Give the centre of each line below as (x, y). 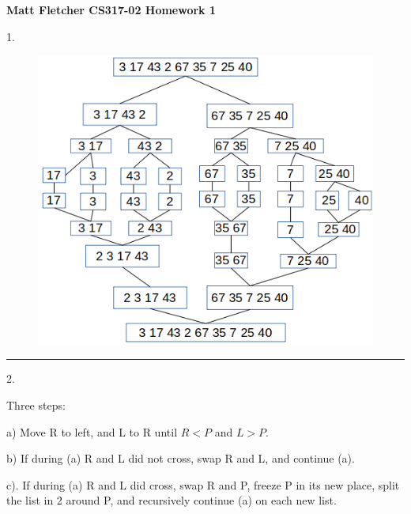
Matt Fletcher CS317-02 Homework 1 (111, 9)
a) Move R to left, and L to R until (92, 431)
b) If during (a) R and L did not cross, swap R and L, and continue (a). (181, 458)
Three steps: (36, 405)
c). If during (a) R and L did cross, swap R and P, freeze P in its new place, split (203, 484)
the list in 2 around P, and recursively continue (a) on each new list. (172, 500)
